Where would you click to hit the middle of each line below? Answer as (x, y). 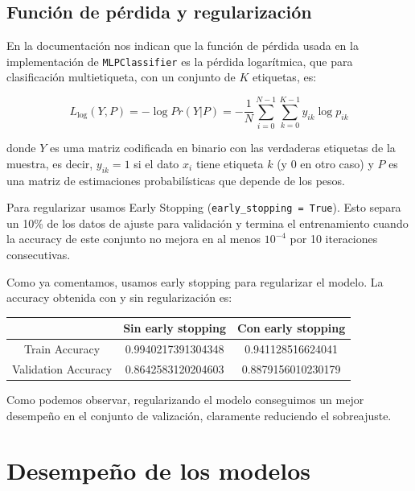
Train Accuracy (62, 349)
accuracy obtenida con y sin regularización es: (119, 297)
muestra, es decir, (50, 163)
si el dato (156, 163)
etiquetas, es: (284, 77)
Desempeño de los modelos (159, 470)
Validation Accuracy (62, 368)
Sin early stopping (175, 328)
